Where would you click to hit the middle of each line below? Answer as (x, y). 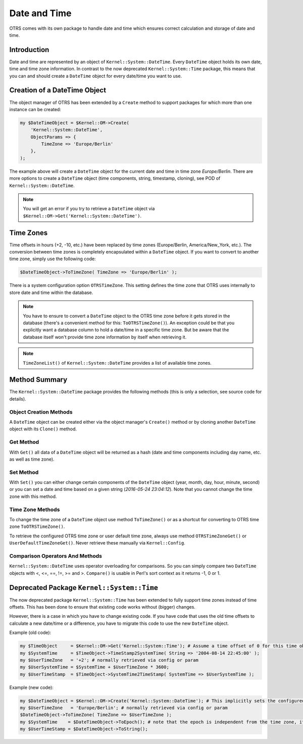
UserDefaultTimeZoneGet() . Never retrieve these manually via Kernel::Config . (97, 543)
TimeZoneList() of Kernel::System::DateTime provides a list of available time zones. (117, 363)
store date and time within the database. (51, 292)
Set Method (24, 472)
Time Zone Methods (35, 509)
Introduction (29, 50)
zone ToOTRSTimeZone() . (37, 527)
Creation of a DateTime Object (58, 90)
